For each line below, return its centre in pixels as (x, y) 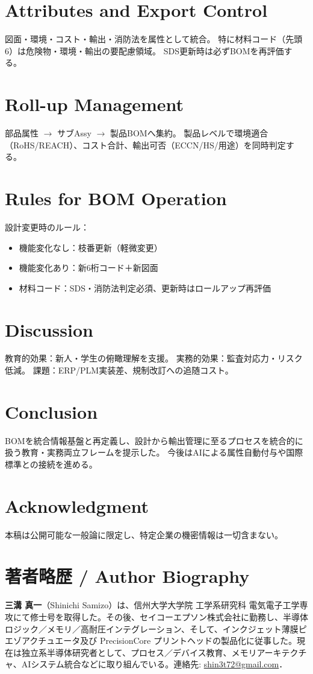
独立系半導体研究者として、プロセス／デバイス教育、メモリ (139, 652)
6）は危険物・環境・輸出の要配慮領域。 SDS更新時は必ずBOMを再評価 (144, 50)
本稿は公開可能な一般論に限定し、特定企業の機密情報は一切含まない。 (144, 534)
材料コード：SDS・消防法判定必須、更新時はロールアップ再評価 (145, 288)
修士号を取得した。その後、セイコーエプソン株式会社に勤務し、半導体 (169, 616)
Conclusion (51, 411)
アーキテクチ (282, 652)
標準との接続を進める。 (51, 464)
